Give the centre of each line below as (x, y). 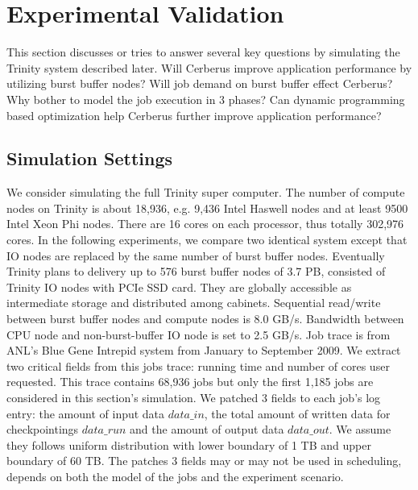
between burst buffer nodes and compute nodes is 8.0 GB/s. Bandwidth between (205, 319)
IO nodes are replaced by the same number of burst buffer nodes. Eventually (196, 255)
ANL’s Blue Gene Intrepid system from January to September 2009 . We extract (204, 350)
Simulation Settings (90, 158)
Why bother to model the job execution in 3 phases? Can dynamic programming (206, 99)
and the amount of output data (207, 429)
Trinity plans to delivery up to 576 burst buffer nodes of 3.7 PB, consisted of (196, 271)
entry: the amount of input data (86, 413)
